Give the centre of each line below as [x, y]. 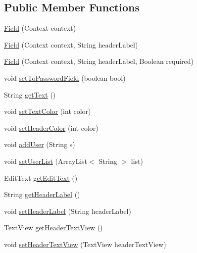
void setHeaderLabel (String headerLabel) [68, 211]
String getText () [30, 94]
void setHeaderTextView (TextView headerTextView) [85, 244]
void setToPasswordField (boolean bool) [65, 77]
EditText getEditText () [41, 177]
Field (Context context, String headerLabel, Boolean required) [99, 61]
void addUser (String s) [40, 144]
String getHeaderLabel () [42, 194]
